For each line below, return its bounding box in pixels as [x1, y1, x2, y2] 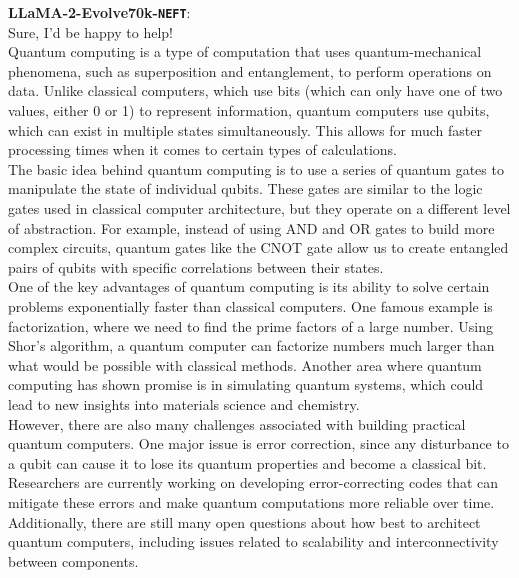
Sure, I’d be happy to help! [8, 21, 173, 42]
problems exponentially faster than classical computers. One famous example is [8, 295, 493, 316]
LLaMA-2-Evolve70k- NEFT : [8, 2, 191, 22]
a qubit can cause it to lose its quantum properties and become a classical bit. [8, 452, 487, 473]
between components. [8, 550, 139, 571]
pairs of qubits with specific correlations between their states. [8, 256, 384, 277]
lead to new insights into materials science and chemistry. [8, 393, 360, 414]
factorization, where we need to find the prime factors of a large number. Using [8, 315, 493, 336]
